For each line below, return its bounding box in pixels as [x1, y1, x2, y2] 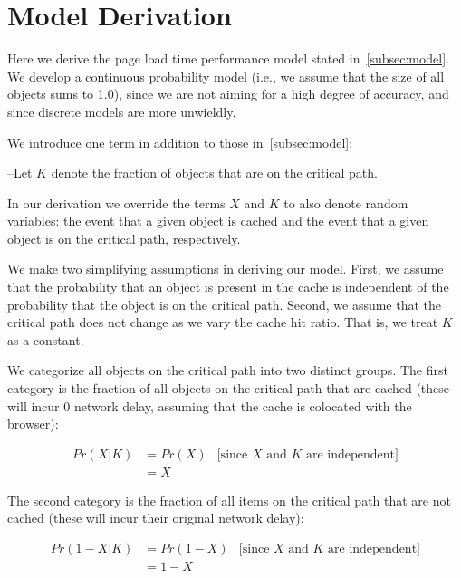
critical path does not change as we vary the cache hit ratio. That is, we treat [7, 313, 438, 332]
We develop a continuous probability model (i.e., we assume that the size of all [7, 66, 445, 85]
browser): [7, 414, 59, 433]
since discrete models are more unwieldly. [7, 101, 236, 120]
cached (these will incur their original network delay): [7, 508, 304, 527]
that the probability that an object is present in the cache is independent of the [7, 277, 449, 296]
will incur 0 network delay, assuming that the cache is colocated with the [7, 396, 412, 415]
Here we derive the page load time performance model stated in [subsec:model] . [7, 49, 450, 68]
